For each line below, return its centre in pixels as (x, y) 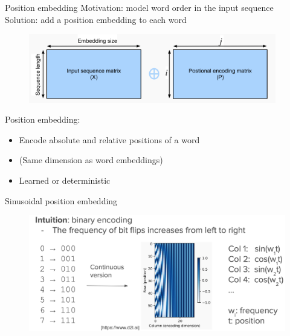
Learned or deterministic (65, 180)
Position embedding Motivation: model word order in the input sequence (139, 7)
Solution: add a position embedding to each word (96, 19)
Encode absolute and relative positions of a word (109, 139)
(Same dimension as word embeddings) (91, 160)
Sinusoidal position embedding (61, 200)
